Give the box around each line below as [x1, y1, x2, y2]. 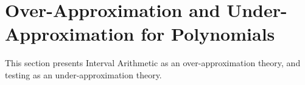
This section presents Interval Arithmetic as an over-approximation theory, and [5, 56, 301, 69]
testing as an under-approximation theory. [5, 68, 162, 81]
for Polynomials [141, 21, 275, 46]
